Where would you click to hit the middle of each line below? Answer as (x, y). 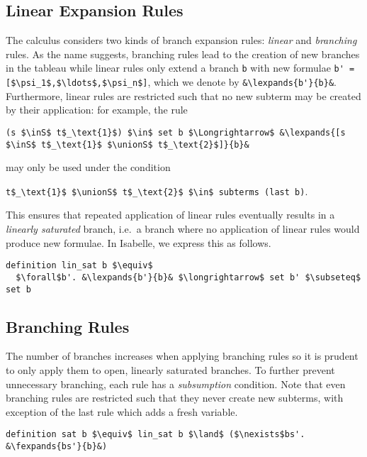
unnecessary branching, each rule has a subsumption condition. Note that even (176, 384)
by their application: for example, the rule (97, 110)
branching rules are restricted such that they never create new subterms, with (175, 398)
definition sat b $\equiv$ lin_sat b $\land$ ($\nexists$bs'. (156, 435)
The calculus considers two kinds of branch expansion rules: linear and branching (181, 40)
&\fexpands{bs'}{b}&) (57, 447)
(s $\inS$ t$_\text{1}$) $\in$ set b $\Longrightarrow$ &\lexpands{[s (176, 132)
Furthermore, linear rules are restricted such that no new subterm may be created (183, 95)
